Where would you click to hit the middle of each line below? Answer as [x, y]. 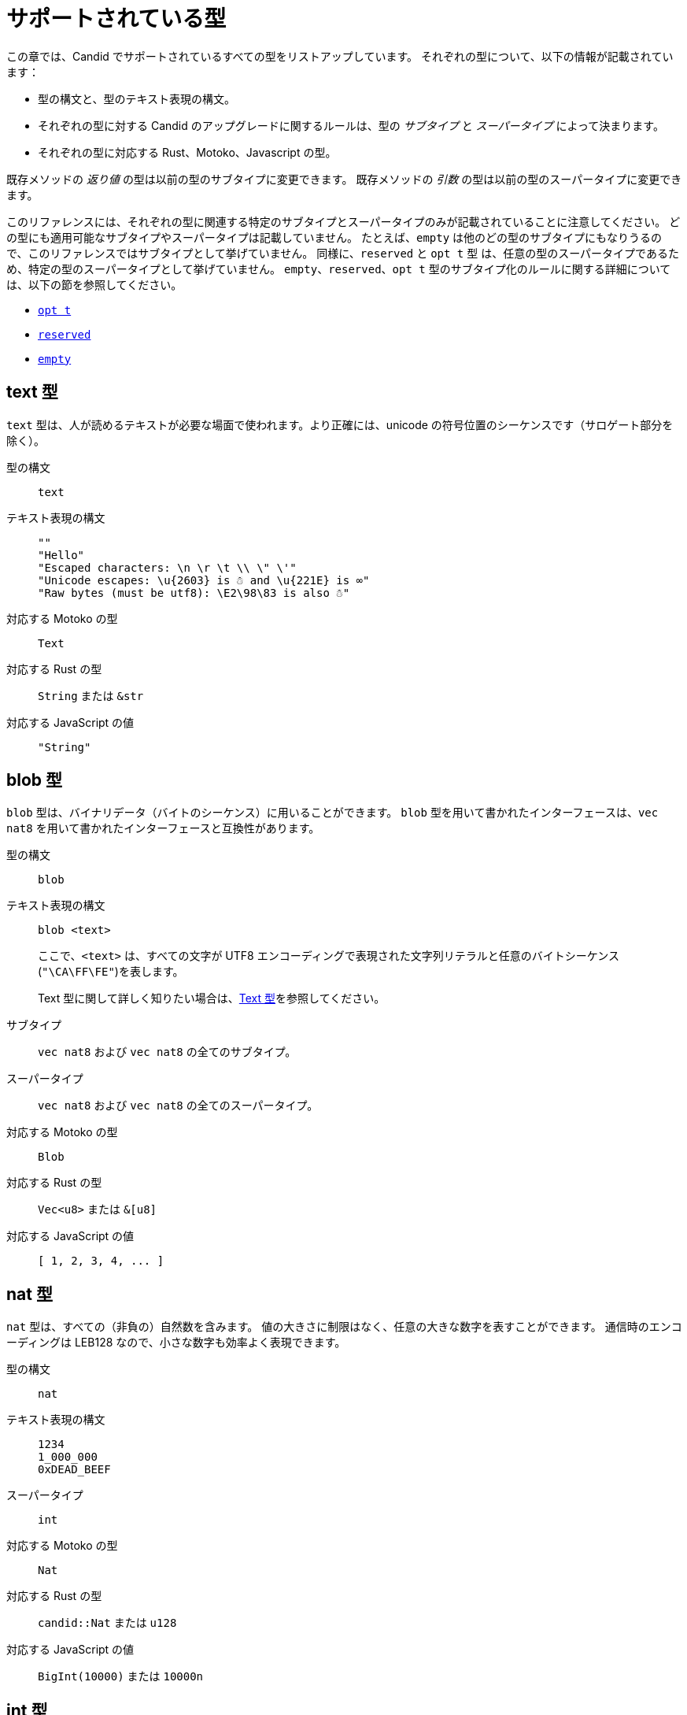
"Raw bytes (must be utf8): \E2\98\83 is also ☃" [194, 593]
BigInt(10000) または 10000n [121, 1676]
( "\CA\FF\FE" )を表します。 [111, 972]
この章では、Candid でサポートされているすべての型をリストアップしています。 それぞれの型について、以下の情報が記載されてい [340, 56]
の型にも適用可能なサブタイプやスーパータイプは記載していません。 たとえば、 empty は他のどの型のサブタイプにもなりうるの [334, 237]
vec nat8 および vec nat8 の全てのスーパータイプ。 [178, 1106]
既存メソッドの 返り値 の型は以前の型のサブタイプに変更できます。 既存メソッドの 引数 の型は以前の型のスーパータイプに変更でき [344, 179]
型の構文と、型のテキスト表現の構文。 [137, 98]
